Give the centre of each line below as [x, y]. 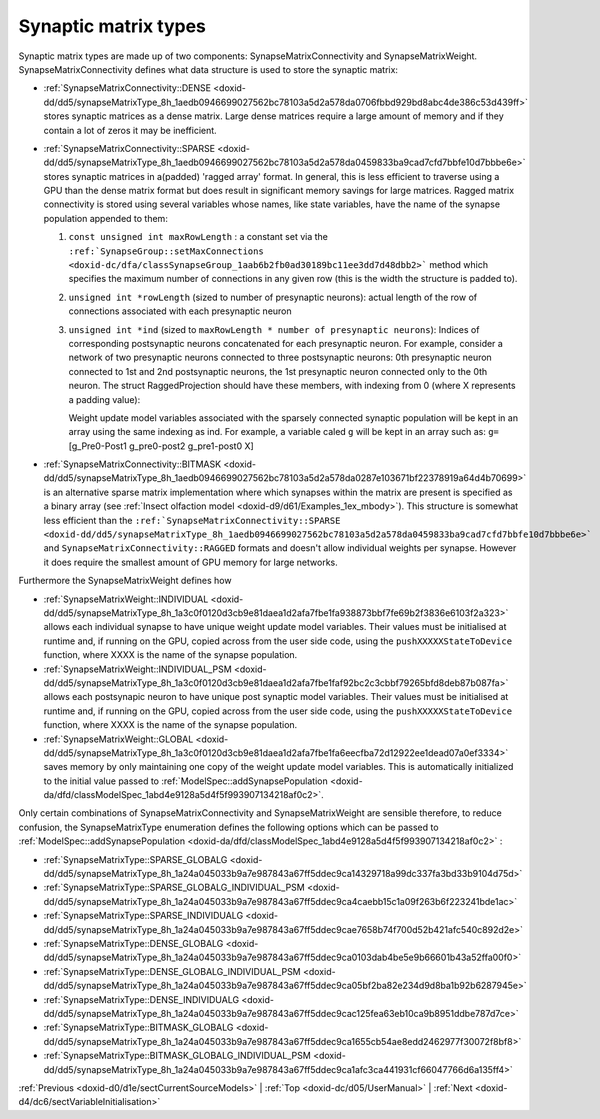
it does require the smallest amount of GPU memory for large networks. [191, 562]
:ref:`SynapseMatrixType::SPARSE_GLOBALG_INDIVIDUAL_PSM [174, 887]
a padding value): [104, 399]
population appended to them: [106, 218]
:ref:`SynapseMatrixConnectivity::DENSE [127, 88]
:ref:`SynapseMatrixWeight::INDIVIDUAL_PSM [137, 669]
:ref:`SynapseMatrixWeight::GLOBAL [118, 739]
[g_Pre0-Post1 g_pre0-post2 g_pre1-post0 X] [161, 446]
